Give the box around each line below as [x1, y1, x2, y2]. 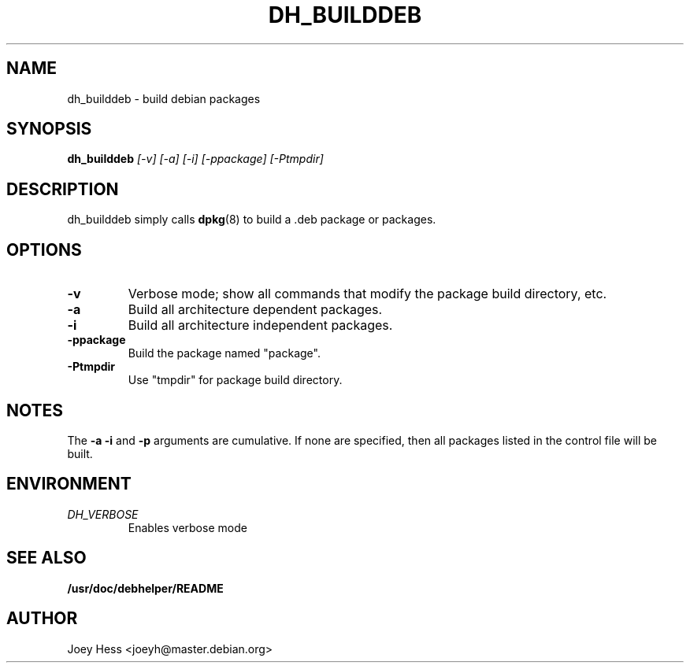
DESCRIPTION [6, 179, 119, 199]
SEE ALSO [6, 548, 87, 568]
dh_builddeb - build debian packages [67, 91, 261, 105]
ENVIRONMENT [6, 474, 132, 494]
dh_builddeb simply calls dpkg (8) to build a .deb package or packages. [67, 213, 436, 227]
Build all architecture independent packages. [128, 317, 393, 334]
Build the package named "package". [128, 346, 321, 360]
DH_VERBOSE [67, 507, 139, 521]
